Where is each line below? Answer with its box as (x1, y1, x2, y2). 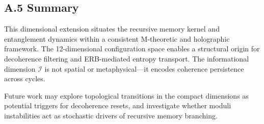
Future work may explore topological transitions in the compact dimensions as (4, 90, 249, 101)
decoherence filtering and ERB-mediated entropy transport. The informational (4, 53, 249, 64)
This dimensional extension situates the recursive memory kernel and (4, 23, 220, 34)
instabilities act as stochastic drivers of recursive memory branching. (4, 110, 218, 120)
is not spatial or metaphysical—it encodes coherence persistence (44, 63, 244, 74)
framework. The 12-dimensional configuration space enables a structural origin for (4, 43, 260, 54)
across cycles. (4, 73, 45, 84)
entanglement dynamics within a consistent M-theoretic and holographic (4, 33, 230, 44)
